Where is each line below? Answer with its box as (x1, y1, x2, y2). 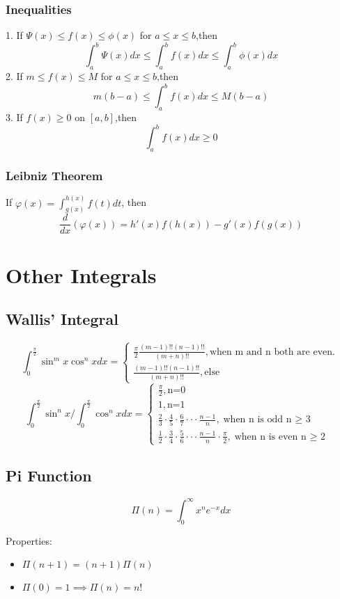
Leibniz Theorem (6, 166, 103, 184)
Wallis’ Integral (6, 308, 118, 330)
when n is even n (234, 431, 307, 442)
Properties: (6, 533, 52, 548)
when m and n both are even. (209, 346, 335, 357)
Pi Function (6, 465, 92, 486)
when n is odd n (223, 415, 292, 425)
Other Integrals (6, 260, 157, 289)
